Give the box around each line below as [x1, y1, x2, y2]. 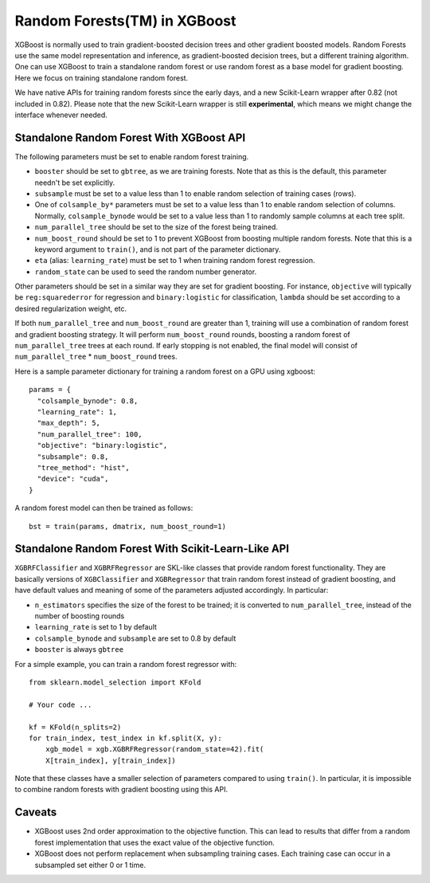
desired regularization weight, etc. [14, 304, 127, 313]
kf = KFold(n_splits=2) [29, 722, 122, 732]
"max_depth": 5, [37, 418, 101, 428]
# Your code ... [29, 700, 92, 709]
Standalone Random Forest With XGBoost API [14, 131, 246, 144]
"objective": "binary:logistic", [37, 441, 168, 450]
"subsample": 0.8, [37, 452, 109, 461]
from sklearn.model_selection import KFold [29, 677, 201, 687]
